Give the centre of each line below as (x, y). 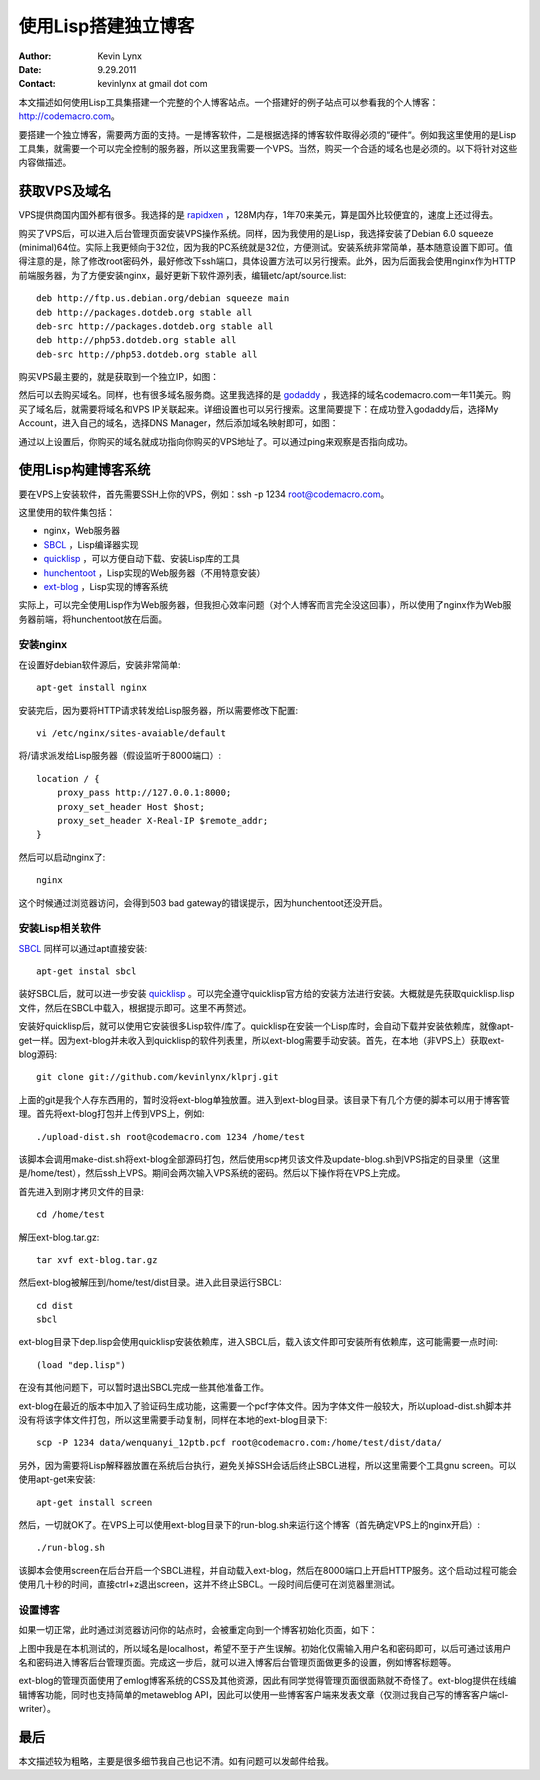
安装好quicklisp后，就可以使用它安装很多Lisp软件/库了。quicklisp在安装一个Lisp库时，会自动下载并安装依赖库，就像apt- (266, 1026)
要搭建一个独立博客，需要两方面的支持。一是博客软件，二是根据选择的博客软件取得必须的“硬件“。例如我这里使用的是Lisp (267, 134)
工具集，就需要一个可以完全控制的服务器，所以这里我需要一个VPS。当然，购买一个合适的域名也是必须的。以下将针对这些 (268, 148)
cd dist (55, 1305)
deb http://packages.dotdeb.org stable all (144, 312)
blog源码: (37, 1054)
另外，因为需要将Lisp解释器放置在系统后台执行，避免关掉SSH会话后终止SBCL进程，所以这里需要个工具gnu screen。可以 (267, 1465)
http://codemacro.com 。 (69, 116)
